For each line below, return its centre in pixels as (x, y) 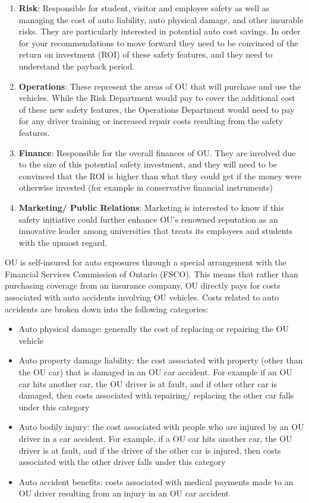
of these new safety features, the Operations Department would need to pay (157, 109)
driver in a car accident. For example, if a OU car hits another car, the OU (155, 438)
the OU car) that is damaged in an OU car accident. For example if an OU (155, 372)
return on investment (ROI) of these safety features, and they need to (146, 54)
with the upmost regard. (63, 242)
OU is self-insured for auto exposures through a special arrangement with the (146, 262)
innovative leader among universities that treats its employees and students (156, 231)
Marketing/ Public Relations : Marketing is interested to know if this (151, 207)
